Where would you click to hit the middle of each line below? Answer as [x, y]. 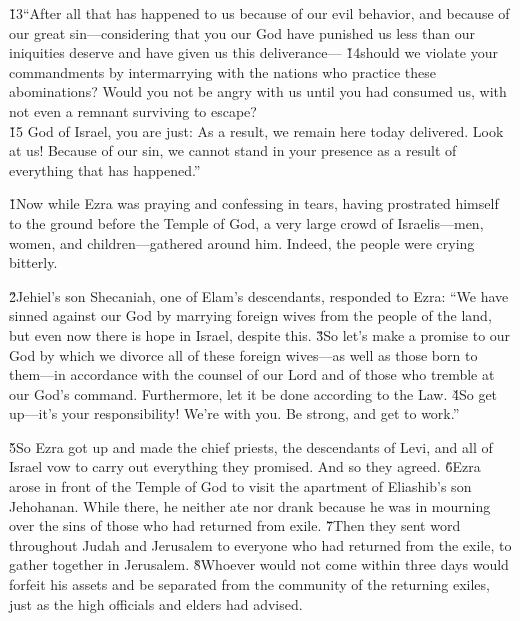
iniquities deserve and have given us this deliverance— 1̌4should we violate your [253, 52]
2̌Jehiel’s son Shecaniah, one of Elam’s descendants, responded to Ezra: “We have [259, 295]
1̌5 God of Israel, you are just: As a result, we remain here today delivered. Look [256, 130]
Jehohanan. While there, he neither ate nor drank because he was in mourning [250, 505]
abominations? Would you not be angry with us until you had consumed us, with [258, 91]
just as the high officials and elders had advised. [156, 603]
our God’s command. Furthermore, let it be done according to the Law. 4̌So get [253, 393]
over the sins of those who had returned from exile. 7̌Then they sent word [235, 525]
